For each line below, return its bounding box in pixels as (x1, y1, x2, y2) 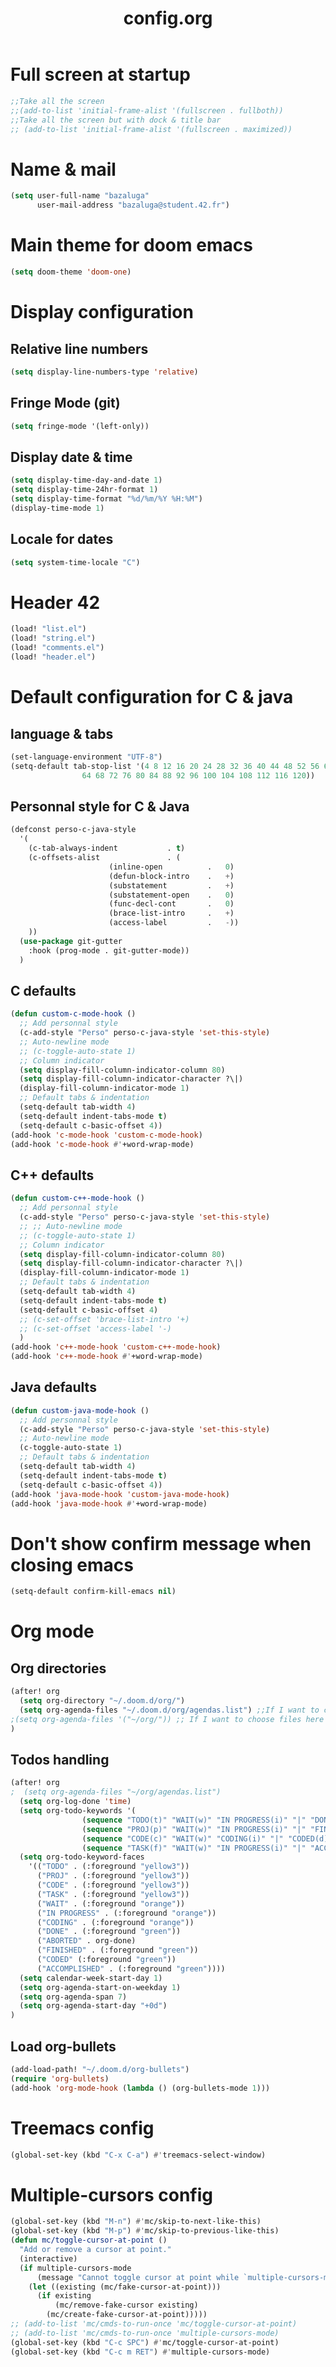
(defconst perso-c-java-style (10, 825, 137, 835)
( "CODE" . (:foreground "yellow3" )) (36, 1880, 190, 1891)
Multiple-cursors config (10, 2183, 213, 2206)
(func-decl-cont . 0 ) (108, 899, 235, 909)
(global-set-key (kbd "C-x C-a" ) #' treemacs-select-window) (10, 2150, 267, 2160)
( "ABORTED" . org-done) (36, 1936, 137, 1946)
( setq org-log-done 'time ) (19, 1797, 132, 1807)
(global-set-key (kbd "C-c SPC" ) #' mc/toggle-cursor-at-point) (10, 2337, 280, 2347)
